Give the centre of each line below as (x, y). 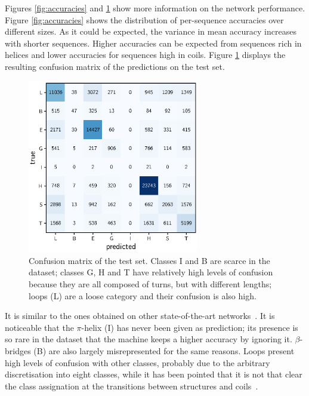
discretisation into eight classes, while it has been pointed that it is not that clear (154, 374)
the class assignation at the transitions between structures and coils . (132, 386)
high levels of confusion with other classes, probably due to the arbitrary (137, 362)
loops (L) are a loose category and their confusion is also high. (143, 295)
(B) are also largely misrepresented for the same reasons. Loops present (164, 351)
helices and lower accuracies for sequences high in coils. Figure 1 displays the (145, 55)
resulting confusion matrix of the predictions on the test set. (115, 66)
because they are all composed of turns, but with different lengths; (150, 284)
